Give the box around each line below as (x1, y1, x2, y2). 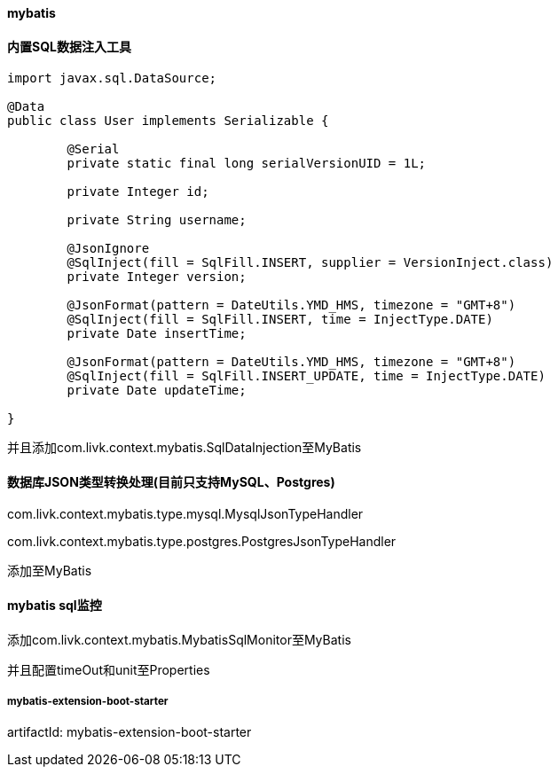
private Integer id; (67, 184, 209, 199)
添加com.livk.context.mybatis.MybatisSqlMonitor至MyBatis (7, 631, 351, 647)
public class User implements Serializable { (7, 113, 329, 129)
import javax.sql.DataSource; (7, 71, 217, 86)
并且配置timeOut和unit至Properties (7, 661, 210, 677)
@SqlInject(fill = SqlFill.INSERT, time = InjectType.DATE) (67, 312, 493, 327)
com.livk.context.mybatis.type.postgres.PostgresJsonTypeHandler (7, 534, 397, 550)
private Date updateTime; (67, 383, 247, 398)
